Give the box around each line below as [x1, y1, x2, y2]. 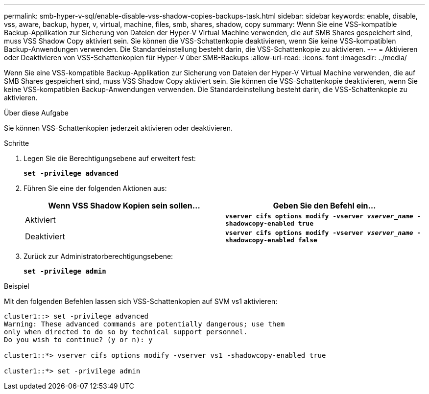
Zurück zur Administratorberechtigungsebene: [24, 252, 173, 260]
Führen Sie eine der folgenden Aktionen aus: [24, 184, 167, 192]
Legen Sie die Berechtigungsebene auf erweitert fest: [24, 154, 196, 162]
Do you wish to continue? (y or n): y [4, 336, 153, 344]
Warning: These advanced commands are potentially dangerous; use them [4, 320, 285, 328]
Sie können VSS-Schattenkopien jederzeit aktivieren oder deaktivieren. [4, 124, 233, 132]
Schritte [4, 139, 29, 147]
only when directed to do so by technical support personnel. [4, 328, 248, 336]
